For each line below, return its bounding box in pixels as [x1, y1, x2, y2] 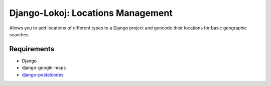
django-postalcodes [22, 72, 64, 78]
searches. [9, 31, 30, 37]
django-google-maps [22, 65, 66, 71]
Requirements [9, 45, 55, 53]
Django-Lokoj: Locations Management [9, 7, 173, 18]
